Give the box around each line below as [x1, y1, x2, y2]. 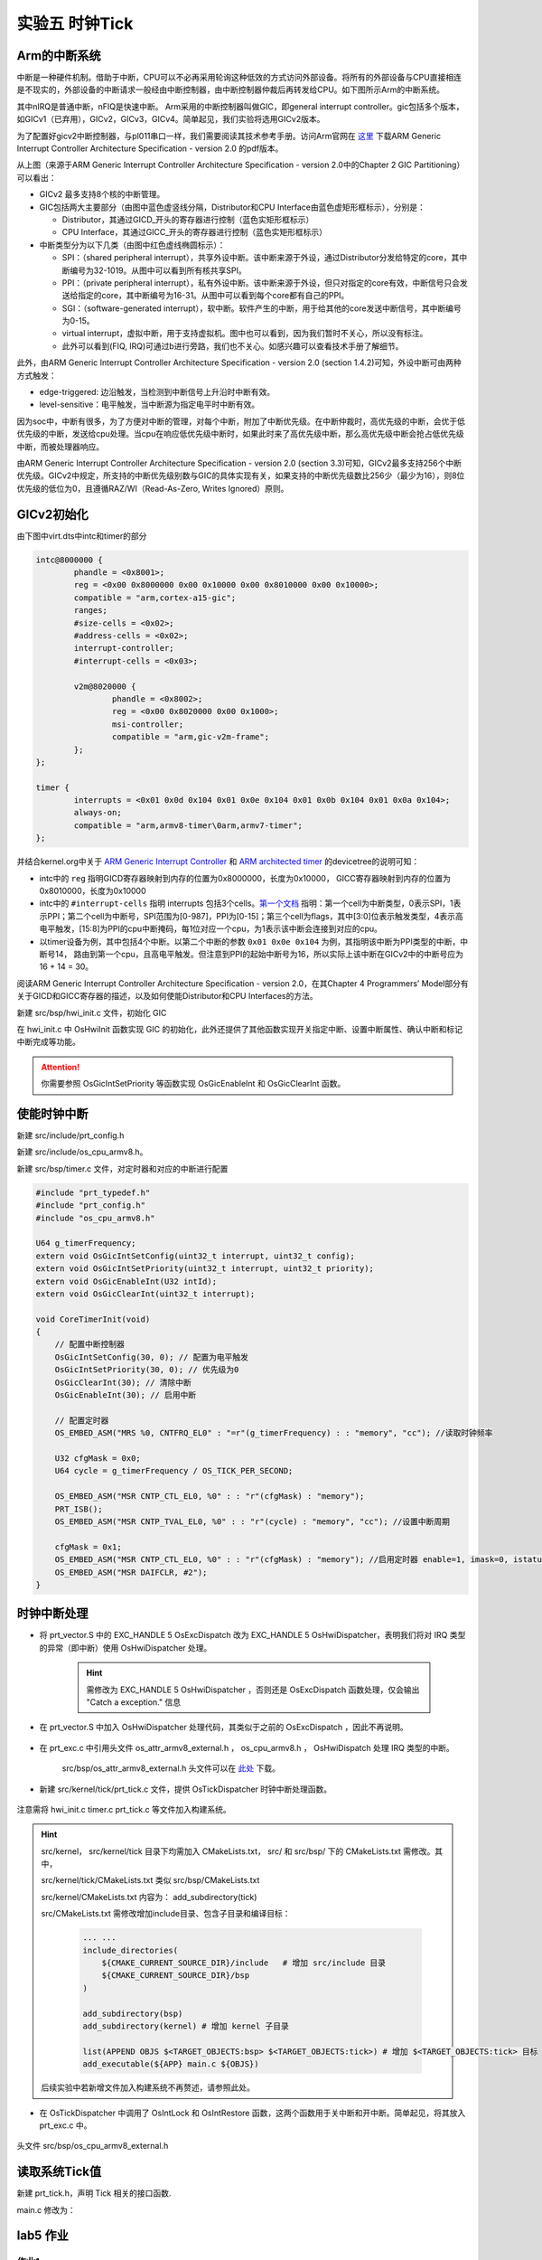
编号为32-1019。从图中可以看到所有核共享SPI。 [69, 265, 248, 276]
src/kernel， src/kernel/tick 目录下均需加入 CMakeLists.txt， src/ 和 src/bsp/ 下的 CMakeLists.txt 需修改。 [41, 1845, 435, 1857]
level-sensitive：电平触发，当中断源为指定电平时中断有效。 [39, 399, 260, 410]
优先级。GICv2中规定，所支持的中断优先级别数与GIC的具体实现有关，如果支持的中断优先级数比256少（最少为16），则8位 [16, 470, 465, 481]
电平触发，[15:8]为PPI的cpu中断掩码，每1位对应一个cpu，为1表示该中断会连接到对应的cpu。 [39, 923, 383, 935]
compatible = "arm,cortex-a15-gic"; [73, 592, 237, 603]
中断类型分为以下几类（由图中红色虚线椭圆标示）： [39, 240, 226, 250]
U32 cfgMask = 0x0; [54, 1453, 142, 1464]
